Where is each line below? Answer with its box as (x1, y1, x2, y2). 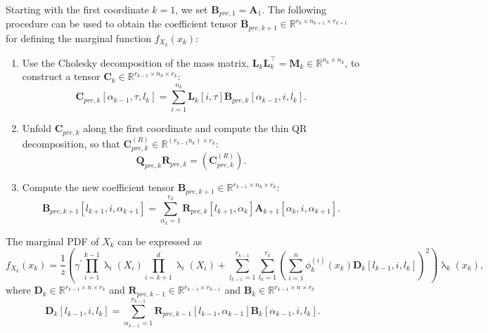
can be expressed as (117, 233, 203, 248)
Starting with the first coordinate (6, 2, 149, 16)
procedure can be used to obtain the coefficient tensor (6, 16, 238, 31)
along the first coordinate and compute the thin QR (83, 121, 307, 136)
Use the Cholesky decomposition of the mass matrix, (22, 55, 250, 70)
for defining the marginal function (6, 30, 152, 45)
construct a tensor (22, 69, 101, 84)
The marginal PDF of (6, 233, 99, 248)
